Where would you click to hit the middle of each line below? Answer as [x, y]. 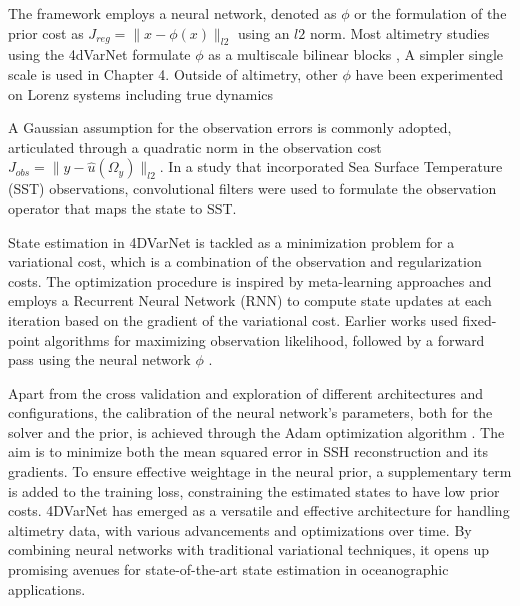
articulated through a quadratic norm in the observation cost [195, 146]
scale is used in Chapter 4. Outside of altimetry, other [173, 73]
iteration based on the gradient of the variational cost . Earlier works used [233, 319]
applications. [47, 588]
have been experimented [429, 73]
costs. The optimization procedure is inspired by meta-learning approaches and [250, 280]
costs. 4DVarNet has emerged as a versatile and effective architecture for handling [259, 510]
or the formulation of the [430, 13]
